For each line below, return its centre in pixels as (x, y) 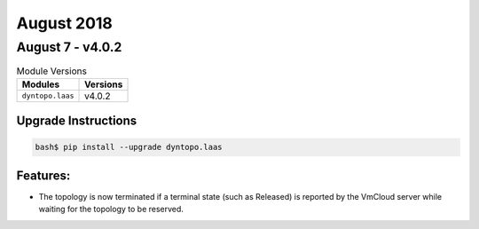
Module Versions (52, 71)
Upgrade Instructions (77, 121)
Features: (43, 175)
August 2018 (64, 23)
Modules (41, 84)
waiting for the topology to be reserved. (111, 209)
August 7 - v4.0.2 (69, 47)
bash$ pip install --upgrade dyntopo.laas (129, 147)
